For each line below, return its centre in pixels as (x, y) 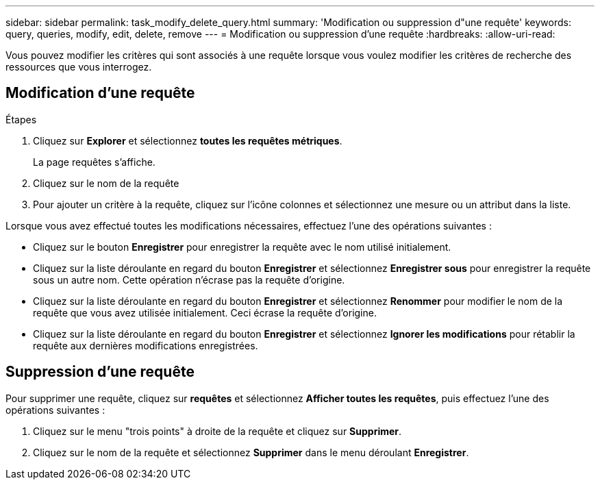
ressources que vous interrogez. (79, 67)
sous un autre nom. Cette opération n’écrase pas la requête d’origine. (189, 279)
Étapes (21, 119)
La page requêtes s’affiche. (94, 162)
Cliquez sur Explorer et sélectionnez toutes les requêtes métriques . (188, 140)
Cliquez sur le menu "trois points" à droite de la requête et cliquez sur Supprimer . (217, 431)
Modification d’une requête (100, 93)
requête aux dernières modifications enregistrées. (146, 345)
